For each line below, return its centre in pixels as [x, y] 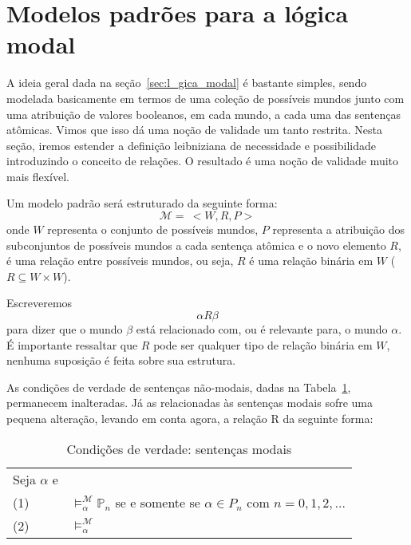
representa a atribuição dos [338, 229]
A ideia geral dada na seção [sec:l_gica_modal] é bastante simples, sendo [187, 83]
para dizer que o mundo [65, 329]
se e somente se [158, 502]
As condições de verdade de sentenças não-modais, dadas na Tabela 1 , [179, 387]
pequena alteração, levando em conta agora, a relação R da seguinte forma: [190, 418]
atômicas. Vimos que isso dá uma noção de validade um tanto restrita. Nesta [195, 130]
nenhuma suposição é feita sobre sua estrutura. [121, 360]
